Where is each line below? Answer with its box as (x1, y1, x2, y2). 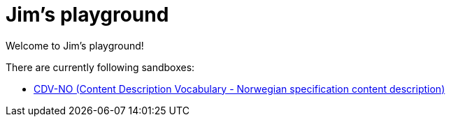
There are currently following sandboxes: (6, 61, 195, 73)
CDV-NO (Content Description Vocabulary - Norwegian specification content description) (34, 82, 445, 95)
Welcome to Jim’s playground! (6, 39, 144, 52)
